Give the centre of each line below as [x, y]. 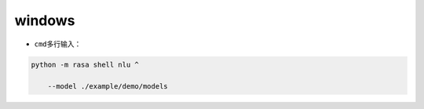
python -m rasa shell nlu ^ [85, 64]
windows [45, 20]
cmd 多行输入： [58, 44]
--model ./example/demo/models [108, 87]
